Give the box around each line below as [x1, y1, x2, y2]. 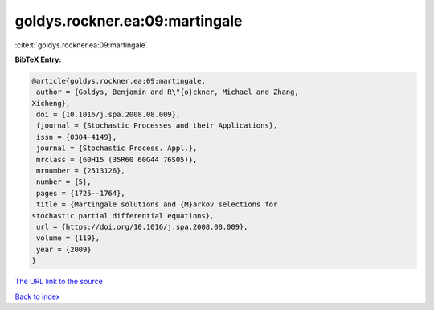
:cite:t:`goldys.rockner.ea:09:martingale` [14, 40, 148, 50]
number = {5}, [36, 177, 92, 186]
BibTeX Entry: [14, 55, 62, 64]
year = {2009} [36, 245, 92, 254]
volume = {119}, [36, 234, 100, 243]
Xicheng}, [31, 99, 71, 108]
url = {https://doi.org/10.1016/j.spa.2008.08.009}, [36, 222, 248, 231]
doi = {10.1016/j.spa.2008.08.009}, [36, 110, 181, 120]
